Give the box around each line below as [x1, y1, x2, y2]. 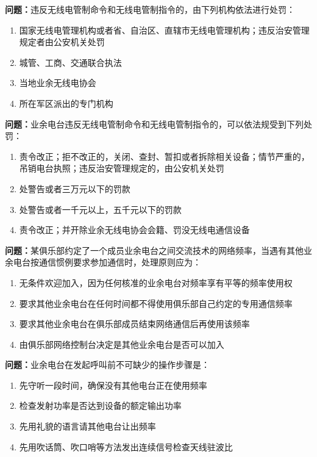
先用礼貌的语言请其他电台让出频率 [19, 420, 156, 433]
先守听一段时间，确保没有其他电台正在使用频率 [19, 378, 207, 391]
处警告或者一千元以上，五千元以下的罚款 [19, 203, 182, 215]
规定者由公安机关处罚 [19, 35, 105, 48]
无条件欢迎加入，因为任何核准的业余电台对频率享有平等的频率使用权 [19, 276, 293, 289]
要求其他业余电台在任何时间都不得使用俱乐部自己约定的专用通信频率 [19, 297, 293, 309]
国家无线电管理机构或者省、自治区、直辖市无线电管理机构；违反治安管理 [19, 23, 310, 36]
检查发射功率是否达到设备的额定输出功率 [19, 399, 182, 412]
